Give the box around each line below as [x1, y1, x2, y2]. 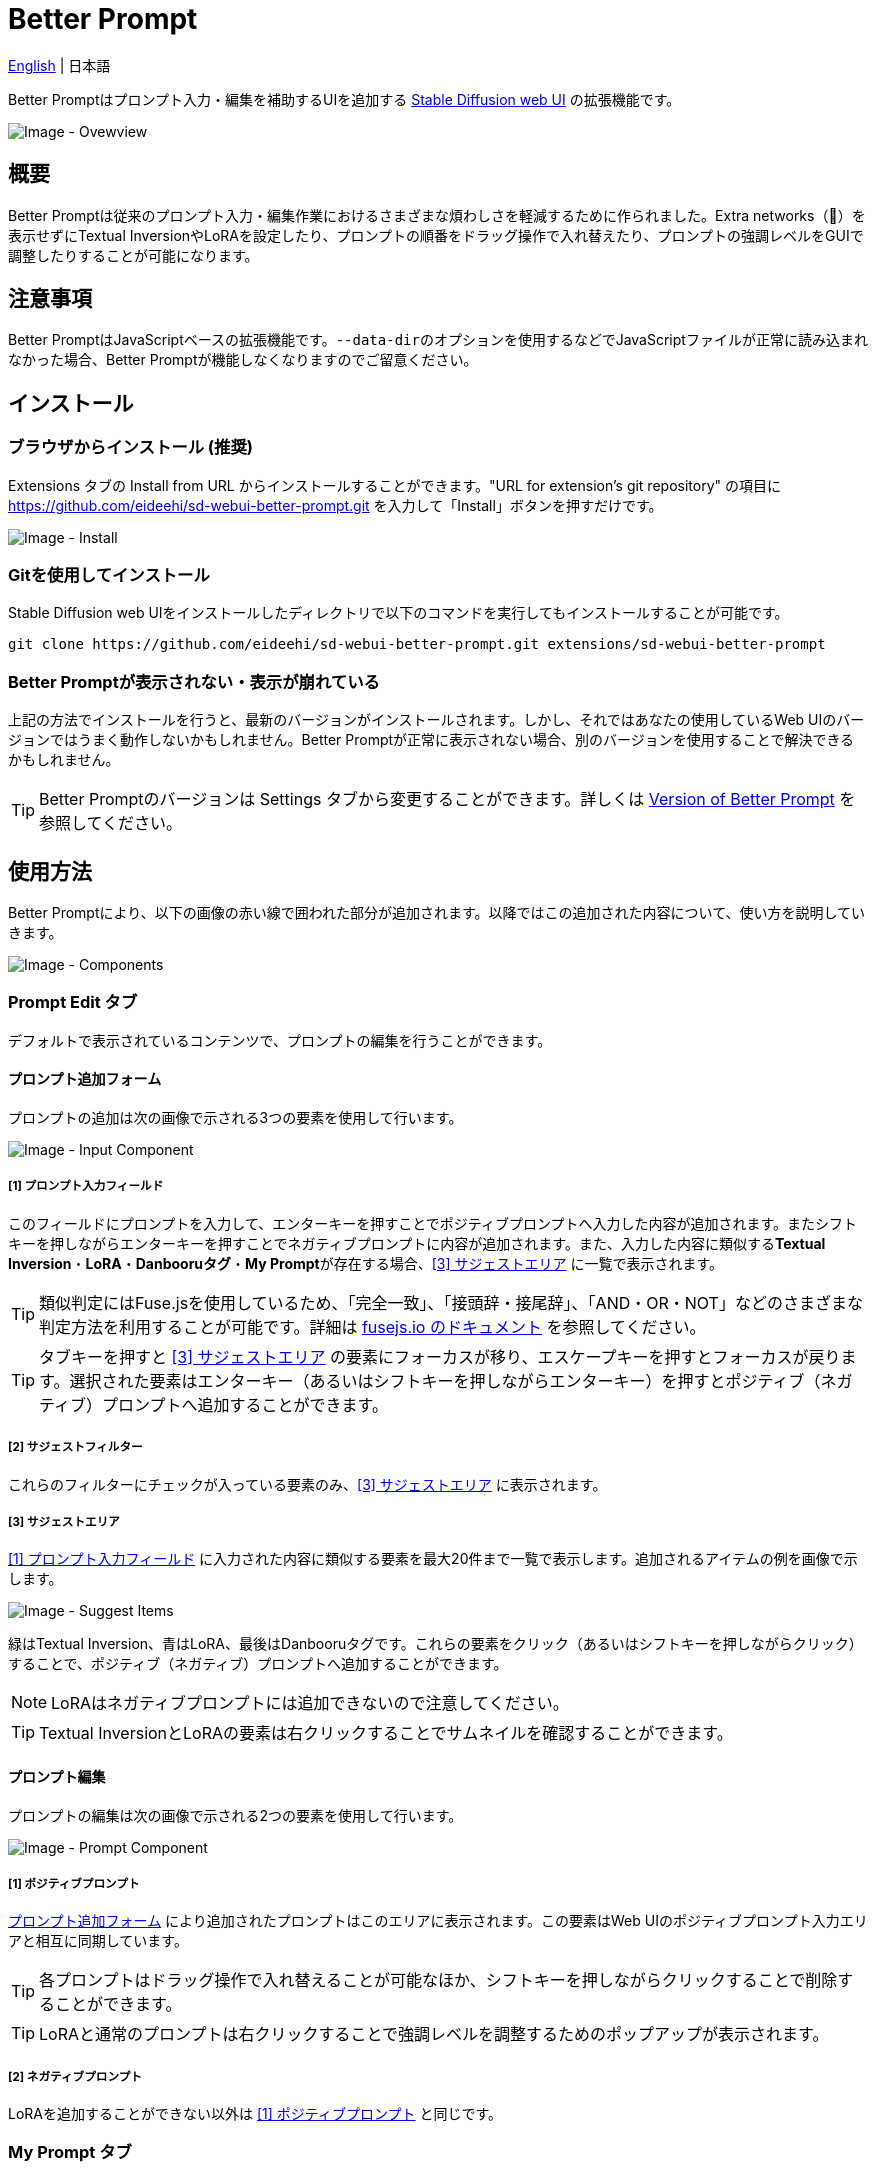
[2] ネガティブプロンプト [8, 2069, 142, 2084]
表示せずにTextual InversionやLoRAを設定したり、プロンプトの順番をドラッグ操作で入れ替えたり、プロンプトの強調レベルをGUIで [8, 226, 864, 244]
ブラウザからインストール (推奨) [8, 437, 253, 458]
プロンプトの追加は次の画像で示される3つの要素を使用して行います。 [8, 1108, 463, 1126]
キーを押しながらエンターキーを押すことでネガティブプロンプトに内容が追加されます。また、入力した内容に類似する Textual [8, 1234, 826, 1252]
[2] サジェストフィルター [8, 1440, 143, 1455]
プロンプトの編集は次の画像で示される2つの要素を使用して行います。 [8, 1806, 463, 1824]
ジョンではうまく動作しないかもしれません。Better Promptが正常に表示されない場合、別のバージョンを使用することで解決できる [8, 731, 855, 749]
